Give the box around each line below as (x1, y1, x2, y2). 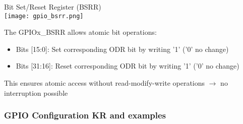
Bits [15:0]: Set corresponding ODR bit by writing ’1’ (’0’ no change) (16, 43, 229, 54)
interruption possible (4, 87, 68, 98)
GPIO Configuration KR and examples (4, 109, 166, 121)
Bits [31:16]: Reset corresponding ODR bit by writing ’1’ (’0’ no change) (16, 60, 239, 71)
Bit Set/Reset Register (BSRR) (4, 2, 101, 12)
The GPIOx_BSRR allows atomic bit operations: (4, 27, 157, 37)
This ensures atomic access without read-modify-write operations (4, 78, 205, 88)
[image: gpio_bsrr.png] (4, 12, 84, 20)
